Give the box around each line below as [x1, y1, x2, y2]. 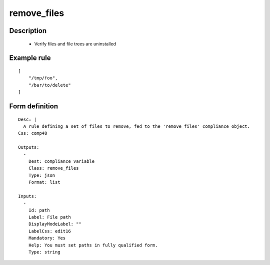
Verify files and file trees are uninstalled [34, 40, 116, 47]
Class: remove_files [28, 165, 79, 171]
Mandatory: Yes [28, 235, 66, 241]
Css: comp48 [18, 130, 47, 136]
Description [9, 26, 47, 35]
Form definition [9, 102, 58, 110]
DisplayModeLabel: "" [28, 221, 82, 227]
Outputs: [18, 145, 39, 150]
